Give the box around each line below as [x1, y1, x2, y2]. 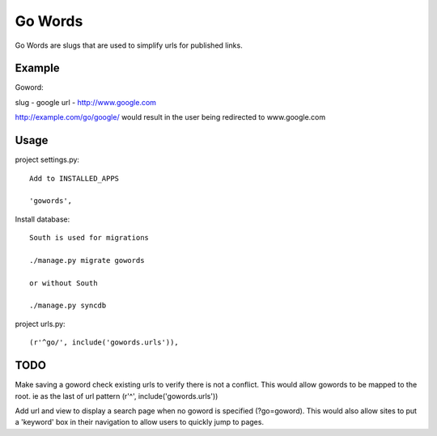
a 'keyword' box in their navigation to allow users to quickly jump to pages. [15, 417, 265, 427]
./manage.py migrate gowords [29, 256, 145, 265]
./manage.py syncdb [29, 301, 107, 311]
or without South [29, 278, 98, 287]
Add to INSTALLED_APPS [29, 174, 120, 183]
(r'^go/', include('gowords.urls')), [29, 338, 180, 347]
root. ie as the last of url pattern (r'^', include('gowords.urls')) [15, 391, 218, 400]
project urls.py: [15, 319, 66, 328]
